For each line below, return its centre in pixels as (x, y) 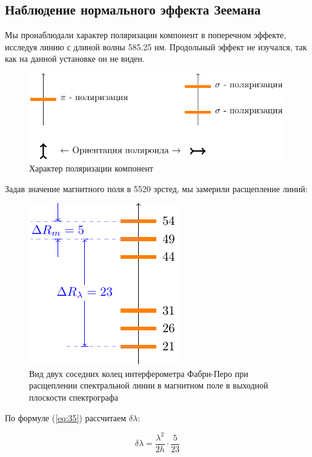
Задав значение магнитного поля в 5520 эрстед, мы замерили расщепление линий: (156, 188)
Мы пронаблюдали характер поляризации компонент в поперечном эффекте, (146, 35)
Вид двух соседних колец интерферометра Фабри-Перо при (139, 373)
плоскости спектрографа (74, 397)
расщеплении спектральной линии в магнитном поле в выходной (149, 385)
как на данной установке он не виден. (75, 58)
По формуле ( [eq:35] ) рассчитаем (66, 417)
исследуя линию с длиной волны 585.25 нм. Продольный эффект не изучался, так (156, 46)
